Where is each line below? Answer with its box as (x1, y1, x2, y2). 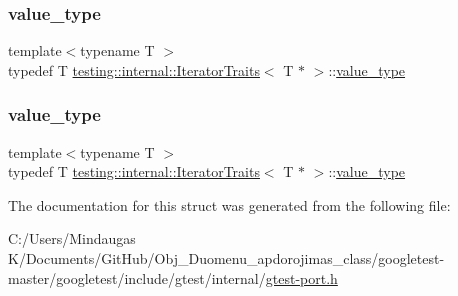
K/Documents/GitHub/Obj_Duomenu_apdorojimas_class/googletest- (8, 248, 445, 268)
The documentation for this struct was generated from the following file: (8, 194, 451, 215)
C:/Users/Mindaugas (8, 228, 136, 249)
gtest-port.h (265, 267, 338, 288)
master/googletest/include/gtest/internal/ (8, 267, 266, 288)
